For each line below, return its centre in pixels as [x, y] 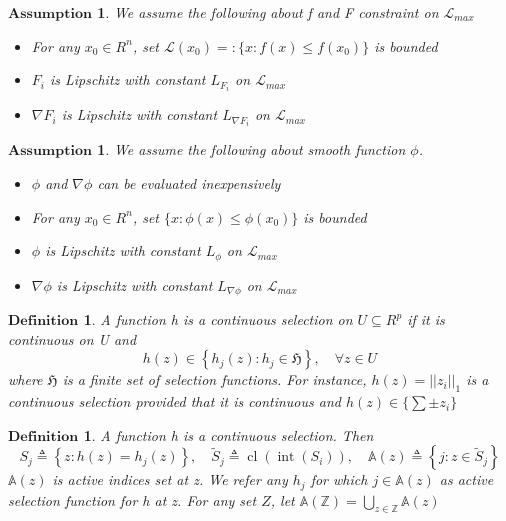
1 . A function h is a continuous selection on [218, 319]
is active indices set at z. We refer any [170, 479]
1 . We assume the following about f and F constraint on [268, 12]
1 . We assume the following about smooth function [251, 149]
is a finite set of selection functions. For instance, [214, 379]
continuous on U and [72, 338]
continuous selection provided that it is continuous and [174, 401]
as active [466, 479]
